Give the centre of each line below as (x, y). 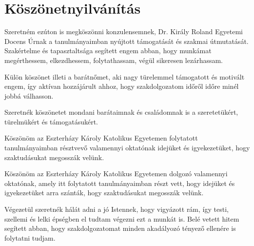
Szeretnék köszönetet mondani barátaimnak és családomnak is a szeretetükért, (121, 112)
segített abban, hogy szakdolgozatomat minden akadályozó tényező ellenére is (120, 228)
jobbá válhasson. (29, 95)
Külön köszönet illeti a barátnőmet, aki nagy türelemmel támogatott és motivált (125, 76)
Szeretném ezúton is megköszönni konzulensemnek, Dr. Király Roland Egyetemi (124, 31)
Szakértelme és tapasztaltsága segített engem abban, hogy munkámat (108, 51)
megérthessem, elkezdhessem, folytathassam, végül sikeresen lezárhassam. (114, 60)
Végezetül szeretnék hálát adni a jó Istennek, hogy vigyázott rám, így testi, (117, 209)
